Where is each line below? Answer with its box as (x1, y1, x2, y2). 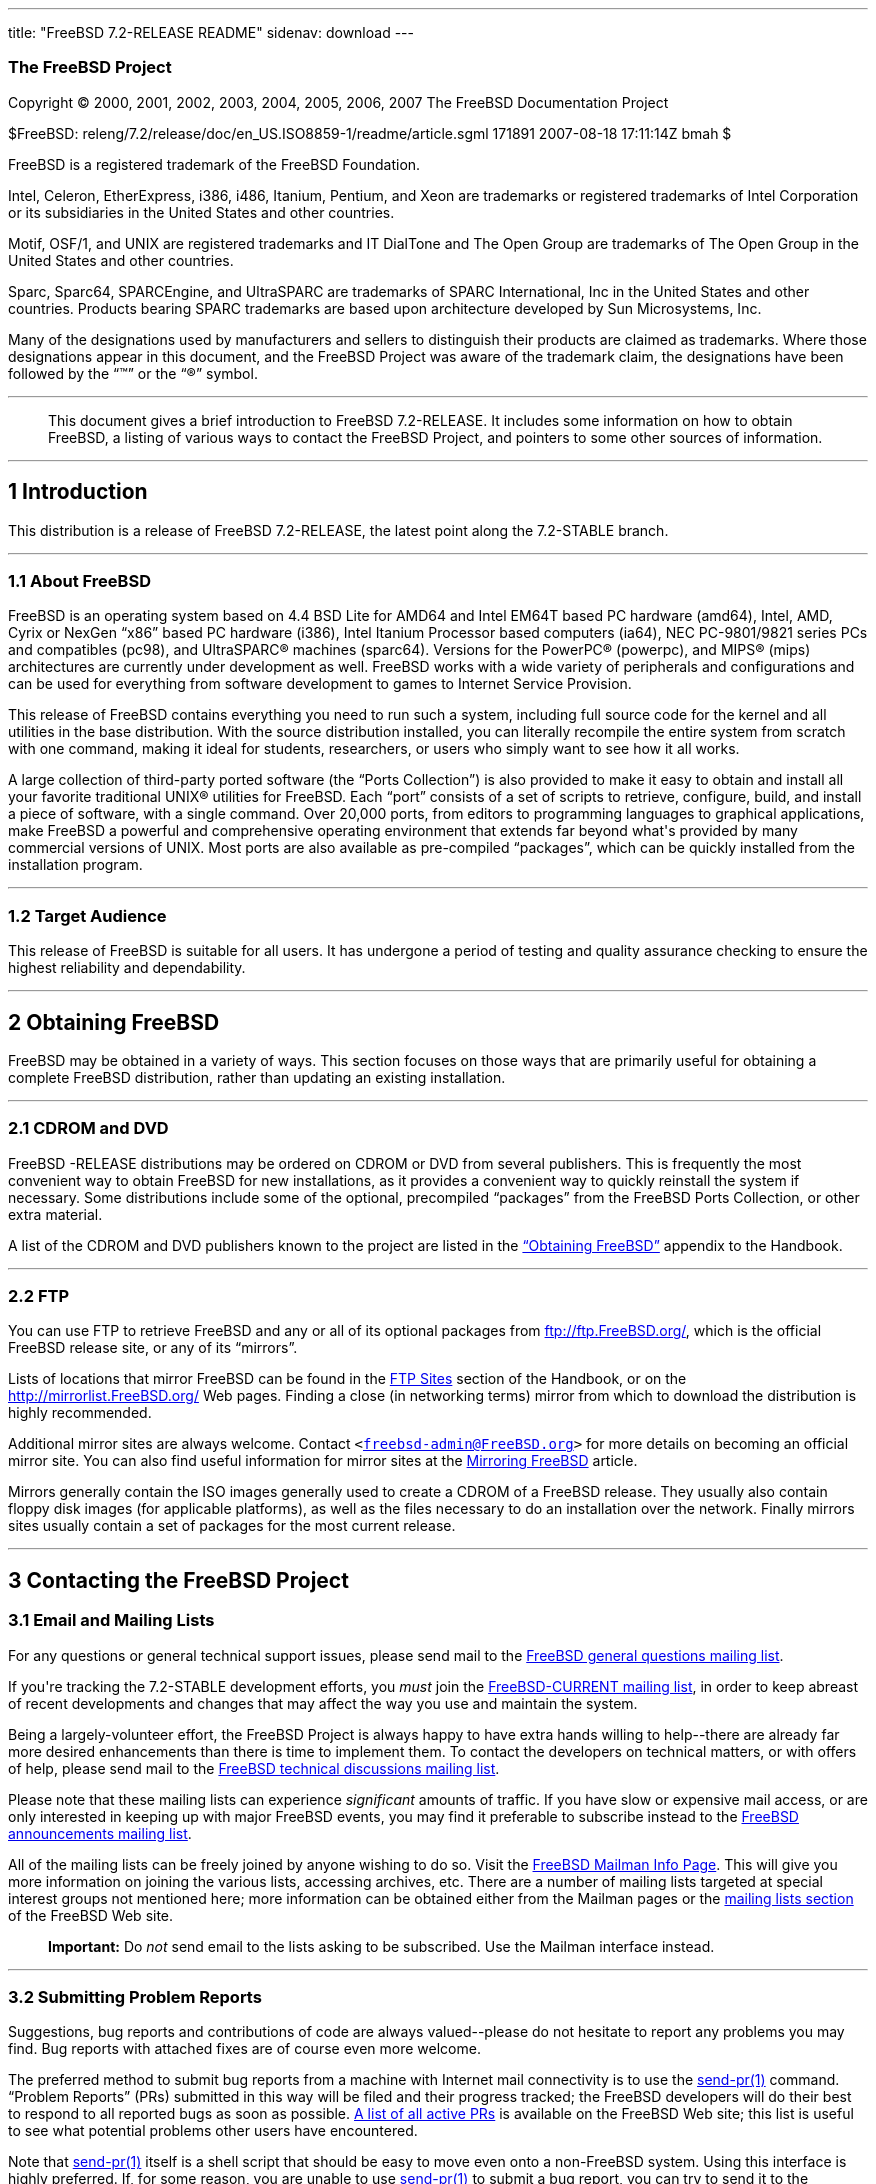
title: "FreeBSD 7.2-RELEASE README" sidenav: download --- (8, 24, 414, 41)
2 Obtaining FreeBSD (8, 1009, 220, 1035)
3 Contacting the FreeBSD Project (8, 1567, 349, 1593)
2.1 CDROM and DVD (8, 1118, 169, 1139)
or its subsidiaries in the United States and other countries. (8, 203, 395, 221)
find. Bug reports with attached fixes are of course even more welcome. (8, 2040, 481, 2058)
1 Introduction (8, 479, 148, 505)
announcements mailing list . (8, 1824, 192, 1842)
